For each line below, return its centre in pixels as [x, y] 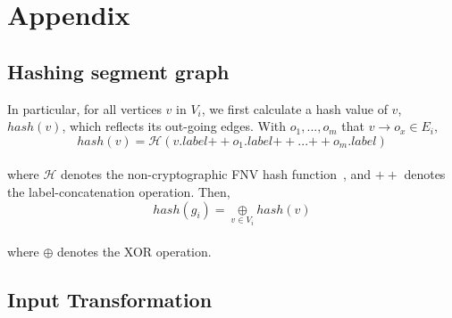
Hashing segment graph [118, 71]
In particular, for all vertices [84, 108]
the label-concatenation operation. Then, [119, 191]
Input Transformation [110, 299]
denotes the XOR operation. [134, 251]
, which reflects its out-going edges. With [174, 126]
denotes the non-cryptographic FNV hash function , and [216, 174]
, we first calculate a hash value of [294, 108]
